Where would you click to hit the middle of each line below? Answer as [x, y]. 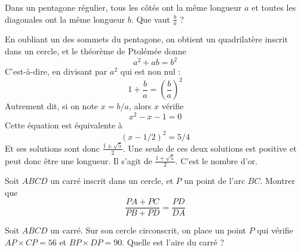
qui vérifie [275, 230]
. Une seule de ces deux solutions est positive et [210, 148]
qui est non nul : [150, 71]
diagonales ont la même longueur [65, 19]
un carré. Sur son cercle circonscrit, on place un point [148, 230]
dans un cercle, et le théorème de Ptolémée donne [96, 51]
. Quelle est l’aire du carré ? [173, 242]
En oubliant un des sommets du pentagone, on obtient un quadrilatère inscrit [146, 39]
